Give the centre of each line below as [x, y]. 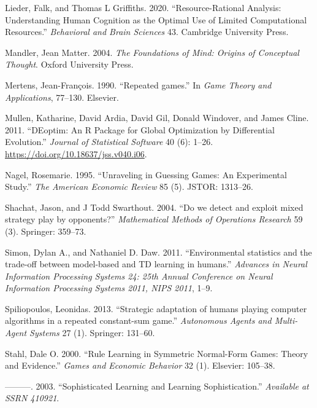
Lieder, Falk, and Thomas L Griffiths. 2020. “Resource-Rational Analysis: [143, 7]
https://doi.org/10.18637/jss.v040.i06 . [76, 153]
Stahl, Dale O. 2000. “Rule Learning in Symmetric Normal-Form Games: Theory [157, 353]
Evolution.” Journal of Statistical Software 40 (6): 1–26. [109, 142]
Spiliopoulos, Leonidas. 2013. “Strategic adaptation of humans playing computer [156, 308]
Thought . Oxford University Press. [69, 64]
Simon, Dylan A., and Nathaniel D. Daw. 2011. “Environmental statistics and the [158, 252]
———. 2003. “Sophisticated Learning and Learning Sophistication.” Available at [157, 386]
